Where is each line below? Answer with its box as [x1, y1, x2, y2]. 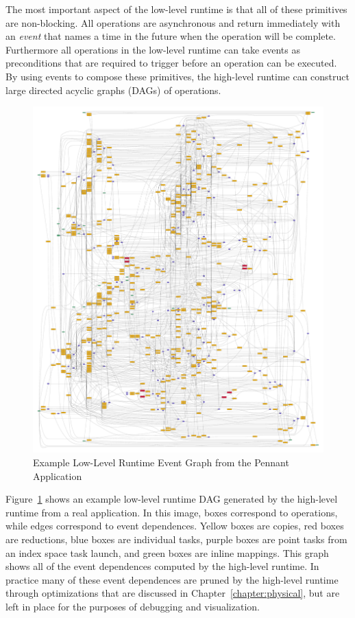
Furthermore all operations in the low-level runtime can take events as [5, 42, 300, 56]
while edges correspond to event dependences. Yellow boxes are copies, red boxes [5, 518, 344, 533]
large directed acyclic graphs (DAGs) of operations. [5, 82, 221, 97]
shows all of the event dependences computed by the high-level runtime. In [5, 559, 319, 573]
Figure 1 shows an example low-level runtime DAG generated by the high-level [5, 492, 338, 506]
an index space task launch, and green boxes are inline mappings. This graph [5, 545, 329, 560]
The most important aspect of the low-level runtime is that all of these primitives [5, 2, 347, 16]
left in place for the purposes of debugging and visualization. [5, 599, 260, 613]
